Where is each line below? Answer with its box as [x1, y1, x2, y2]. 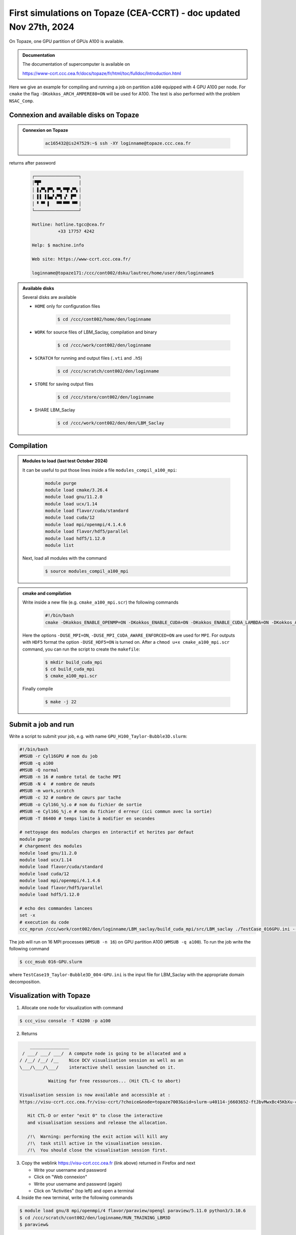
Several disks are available [22, 294, 76, 300]
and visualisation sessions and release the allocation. [27, 1119, 168, 1125]
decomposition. [9, 979, 41, 985]
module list [45, 542, 74, 548]
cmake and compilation [22, 590, 72, 596]
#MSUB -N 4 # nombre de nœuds [19, 781, 96, 786]
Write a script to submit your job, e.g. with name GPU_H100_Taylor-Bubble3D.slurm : [9, 733, 187, 739]
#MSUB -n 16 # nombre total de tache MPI [19, 774, 121, 780]
